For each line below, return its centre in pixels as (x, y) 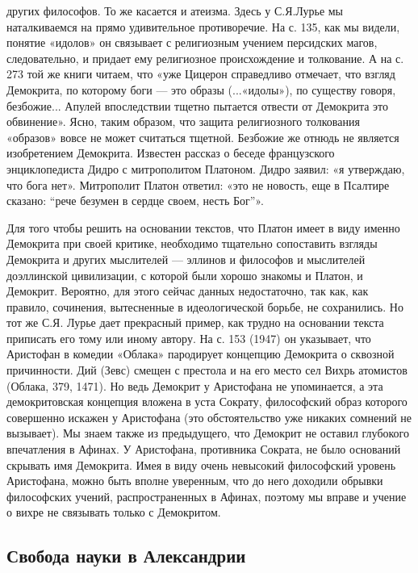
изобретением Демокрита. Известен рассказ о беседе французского (171, 153)
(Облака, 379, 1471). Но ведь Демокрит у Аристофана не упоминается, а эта (195, 385)
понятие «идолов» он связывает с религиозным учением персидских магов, (192, 42)
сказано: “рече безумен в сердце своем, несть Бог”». (135, 201)
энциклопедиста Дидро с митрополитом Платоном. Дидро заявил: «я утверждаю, (206, 168)
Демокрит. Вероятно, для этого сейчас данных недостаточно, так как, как (188, 291)
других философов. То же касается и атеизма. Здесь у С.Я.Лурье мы (175, 10)
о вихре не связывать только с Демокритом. (114, 512)
